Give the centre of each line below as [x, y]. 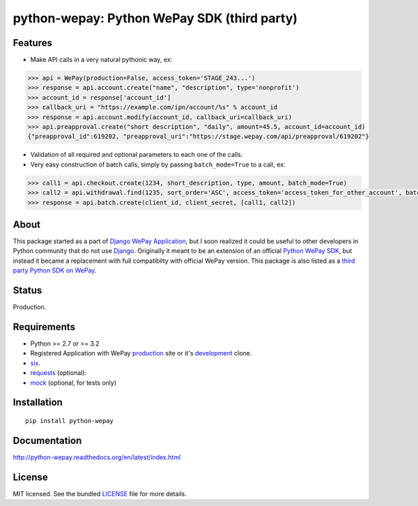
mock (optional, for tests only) [73, 383]
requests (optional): [59, 373]
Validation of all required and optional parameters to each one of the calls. [137, 155]
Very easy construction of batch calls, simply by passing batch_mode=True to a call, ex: [158, 164]
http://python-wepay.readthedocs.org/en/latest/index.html [97, 457]
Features [32, 43]
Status [28, 290]
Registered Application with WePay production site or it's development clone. [141, 353]
